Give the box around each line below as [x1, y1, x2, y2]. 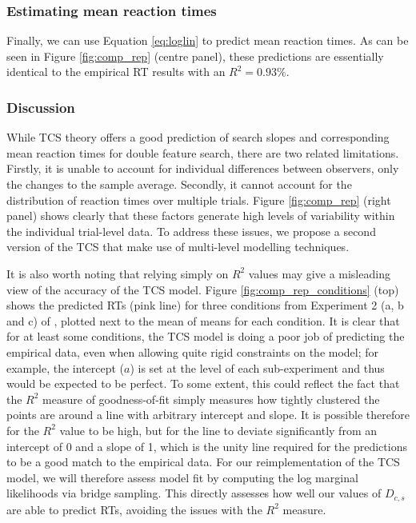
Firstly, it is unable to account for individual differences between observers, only [6, 160, 399, 177]
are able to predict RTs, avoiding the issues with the [6, 501, 262, 517]
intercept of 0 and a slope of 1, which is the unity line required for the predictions [6, 437, 407, 454]
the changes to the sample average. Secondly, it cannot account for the [6, 176, 352, 192]
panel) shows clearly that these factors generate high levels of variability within [6, 207, 395, 224]
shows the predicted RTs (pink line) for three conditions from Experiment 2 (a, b [6, 297, 404, 313]
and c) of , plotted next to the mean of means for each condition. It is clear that [6, 312, 400, 329]
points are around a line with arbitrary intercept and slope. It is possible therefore [6, 406, 410, 423]
